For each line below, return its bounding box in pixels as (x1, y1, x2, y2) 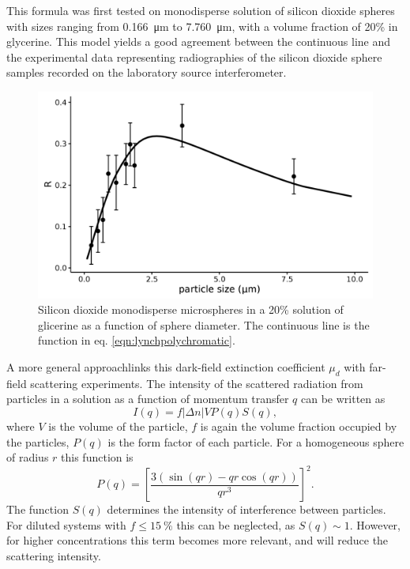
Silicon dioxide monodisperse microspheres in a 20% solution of (38, 301, 344, 318)
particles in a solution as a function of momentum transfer (6, 390, 289, 407)
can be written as (301, 390, 386, 407)
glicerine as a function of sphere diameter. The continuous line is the (38, 316, 370, 333)
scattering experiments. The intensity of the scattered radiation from (30, 375, 363, 391)
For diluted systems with (6, 516, 126, 533)
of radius (6, 449, 49, 465)
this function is (61, 449, 134, 465)
